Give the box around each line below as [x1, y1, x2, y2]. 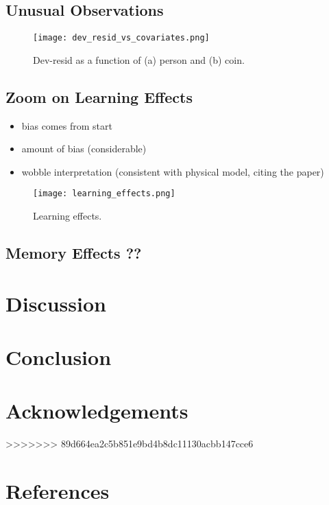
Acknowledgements [5, 397, 188, 425]
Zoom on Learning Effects [5, 86, 193, 107]
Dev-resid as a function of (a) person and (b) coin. [33, 52, 245, 67]
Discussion [5, 289, 106, 317]
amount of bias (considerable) [21, 141, 147, 156]
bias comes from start [21, 118, 112, 132]
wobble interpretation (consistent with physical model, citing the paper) [21, 164, 324, 178]
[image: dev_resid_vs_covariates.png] [33, 33, 210, 43]
